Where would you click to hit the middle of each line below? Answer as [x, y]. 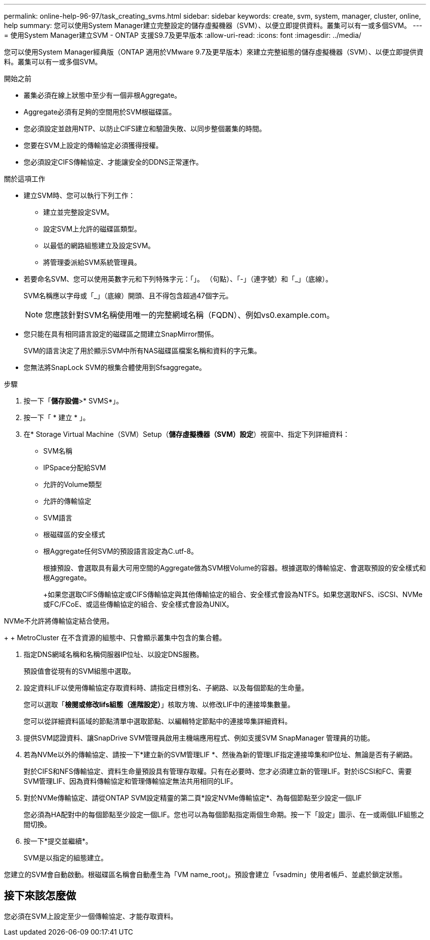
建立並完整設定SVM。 [79, 212]
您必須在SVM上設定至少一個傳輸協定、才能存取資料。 [91, 916]
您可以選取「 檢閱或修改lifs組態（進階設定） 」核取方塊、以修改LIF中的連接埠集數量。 [159, 704]
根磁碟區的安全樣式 [74, 534]
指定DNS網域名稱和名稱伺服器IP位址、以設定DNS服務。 [113, 654]
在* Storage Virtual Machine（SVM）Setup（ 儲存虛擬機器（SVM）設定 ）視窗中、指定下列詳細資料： [187, 434]
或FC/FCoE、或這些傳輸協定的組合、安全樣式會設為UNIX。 [138, 604]
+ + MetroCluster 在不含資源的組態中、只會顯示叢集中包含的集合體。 [115, 638]
